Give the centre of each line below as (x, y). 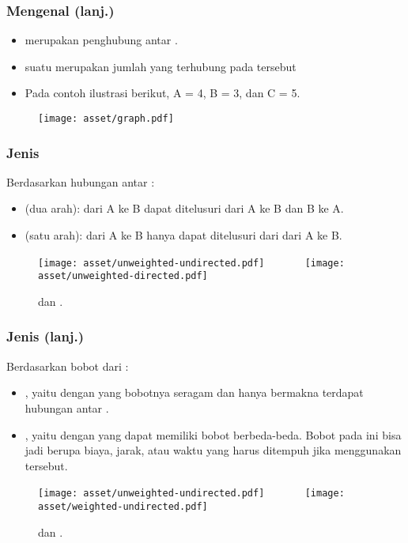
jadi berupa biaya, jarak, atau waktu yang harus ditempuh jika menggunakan (213, 450)
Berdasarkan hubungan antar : (81, 181)
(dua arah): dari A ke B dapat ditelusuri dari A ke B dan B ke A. (184, 208)
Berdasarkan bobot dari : (68, 366)
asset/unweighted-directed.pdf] (123, 276)
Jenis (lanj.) (45, 336)
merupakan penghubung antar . (101, 40)
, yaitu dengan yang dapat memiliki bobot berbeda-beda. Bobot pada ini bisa (213, 434)
